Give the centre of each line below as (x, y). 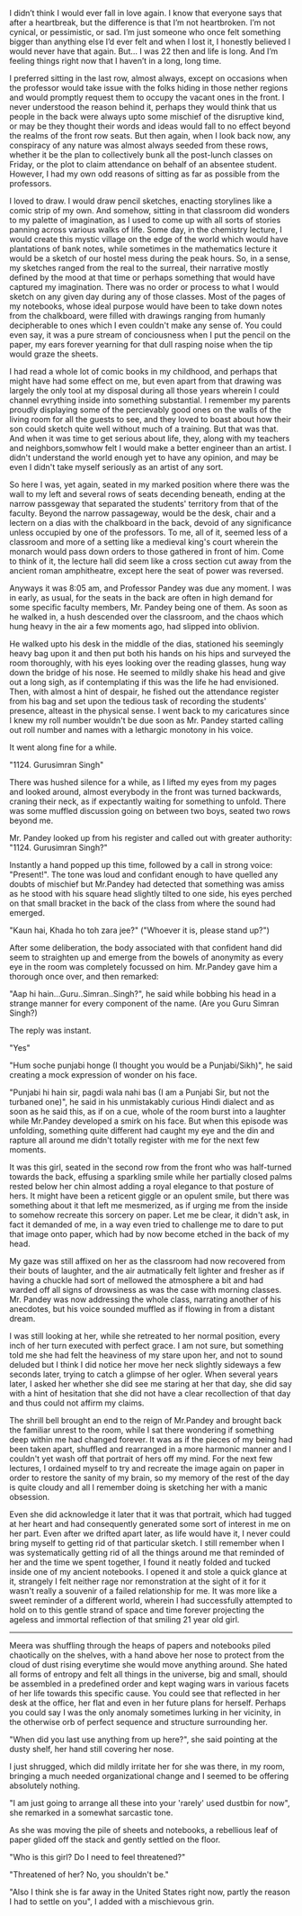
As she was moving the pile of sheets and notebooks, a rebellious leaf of (144, 1830)
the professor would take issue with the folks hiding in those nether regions (149, 88)
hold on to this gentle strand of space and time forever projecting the (137, 1610)
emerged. (27, 913)
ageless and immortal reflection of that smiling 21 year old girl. (124, 1619)
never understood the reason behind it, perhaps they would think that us (143, 107)
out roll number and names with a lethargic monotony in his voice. (131, 730)
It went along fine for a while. (63, 747)
